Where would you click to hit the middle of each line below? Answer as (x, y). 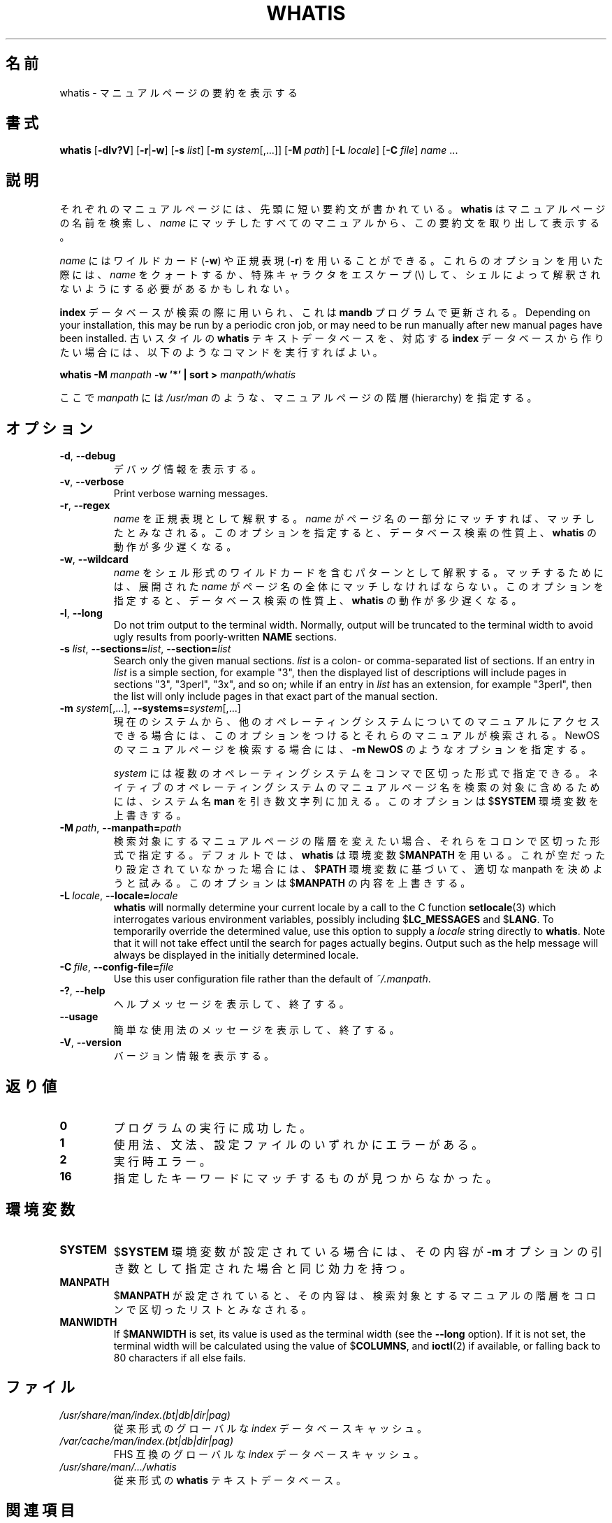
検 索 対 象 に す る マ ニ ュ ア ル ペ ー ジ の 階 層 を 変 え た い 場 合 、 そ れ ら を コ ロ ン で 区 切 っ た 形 (357, 841)
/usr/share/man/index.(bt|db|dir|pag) (145, 1415)
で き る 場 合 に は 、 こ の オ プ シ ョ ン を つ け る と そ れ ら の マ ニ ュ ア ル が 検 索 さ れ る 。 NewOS (357, 736)
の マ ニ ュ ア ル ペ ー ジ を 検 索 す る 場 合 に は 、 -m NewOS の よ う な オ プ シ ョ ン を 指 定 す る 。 (352, 750)
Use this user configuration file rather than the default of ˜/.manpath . (272, 979)
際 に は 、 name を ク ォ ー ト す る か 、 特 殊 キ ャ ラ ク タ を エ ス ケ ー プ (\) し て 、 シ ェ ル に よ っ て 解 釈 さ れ (330, 275)
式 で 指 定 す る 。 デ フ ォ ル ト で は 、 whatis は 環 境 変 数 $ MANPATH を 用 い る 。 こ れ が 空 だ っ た (359, 855)
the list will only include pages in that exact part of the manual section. (276, 696)
